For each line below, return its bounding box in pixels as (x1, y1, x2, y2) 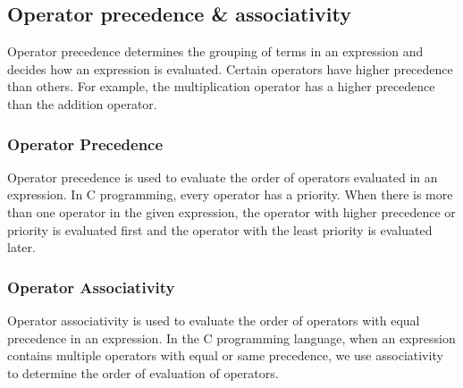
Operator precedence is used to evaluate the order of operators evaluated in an (7, 167, 438, 186)
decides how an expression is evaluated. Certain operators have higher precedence (7, 59, 453, 78)
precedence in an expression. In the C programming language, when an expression (7, 328, 456, 347)
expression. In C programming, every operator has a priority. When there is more (7, 185, 453, 204)
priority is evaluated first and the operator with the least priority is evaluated (7, 220, 433, 239)
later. (7, 238, 36, 257)
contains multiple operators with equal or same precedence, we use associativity (7, 346, 443, 365)
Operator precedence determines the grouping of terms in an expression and (7, 42, 424, 61)
